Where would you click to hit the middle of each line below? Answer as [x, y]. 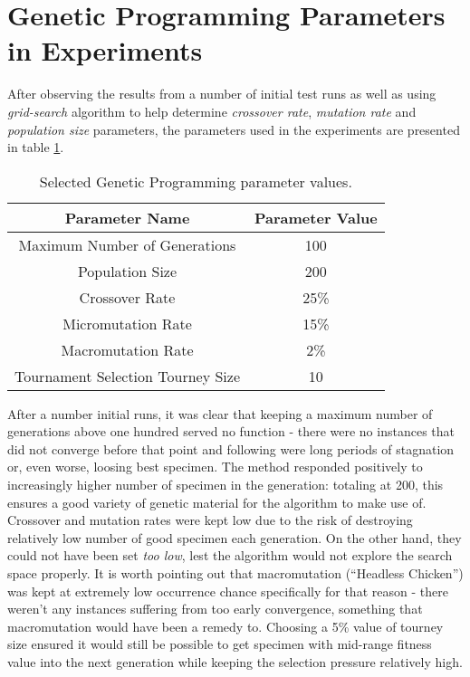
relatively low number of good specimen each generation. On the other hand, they [235, 537]
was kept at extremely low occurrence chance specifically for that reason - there [228, 591]
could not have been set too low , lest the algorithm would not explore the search [230, 555]
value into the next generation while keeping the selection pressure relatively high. [235, 662]
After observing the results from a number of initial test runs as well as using [222, 94]
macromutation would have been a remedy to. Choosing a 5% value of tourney [225, 626]
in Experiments [105, 50]
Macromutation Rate [127, 349]
